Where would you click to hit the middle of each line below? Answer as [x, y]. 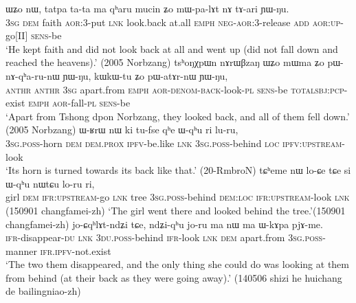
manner [21, 250]
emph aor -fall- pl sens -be [79, 103]
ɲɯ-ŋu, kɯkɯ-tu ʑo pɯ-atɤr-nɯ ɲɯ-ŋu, [145, 75]
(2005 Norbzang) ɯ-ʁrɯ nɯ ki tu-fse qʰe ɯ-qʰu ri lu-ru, [122, 130]
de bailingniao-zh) [43, 291]
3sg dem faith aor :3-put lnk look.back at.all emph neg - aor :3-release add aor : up [173, 22]
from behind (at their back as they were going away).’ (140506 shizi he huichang [174, 277]
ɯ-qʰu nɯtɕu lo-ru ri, [50, 183]
